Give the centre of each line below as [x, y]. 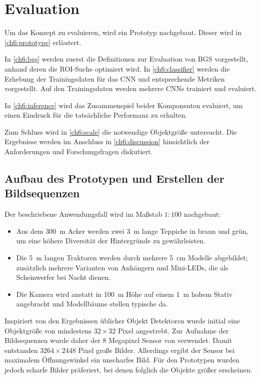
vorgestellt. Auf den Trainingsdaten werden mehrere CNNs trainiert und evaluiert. [130, 88]
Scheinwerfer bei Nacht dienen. [63, 277]
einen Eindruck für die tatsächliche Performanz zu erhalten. [96, 115]
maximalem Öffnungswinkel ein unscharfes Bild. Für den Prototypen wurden [122, 360]
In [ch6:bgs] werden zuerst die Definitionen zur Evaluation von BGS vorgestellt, [126, 59]
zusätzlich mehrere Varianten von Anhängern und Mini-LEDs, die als [122, 267]
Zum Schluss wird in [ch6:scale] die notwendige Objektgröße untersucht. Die [121, 131]
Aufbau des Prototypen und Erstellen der [114, 178]
